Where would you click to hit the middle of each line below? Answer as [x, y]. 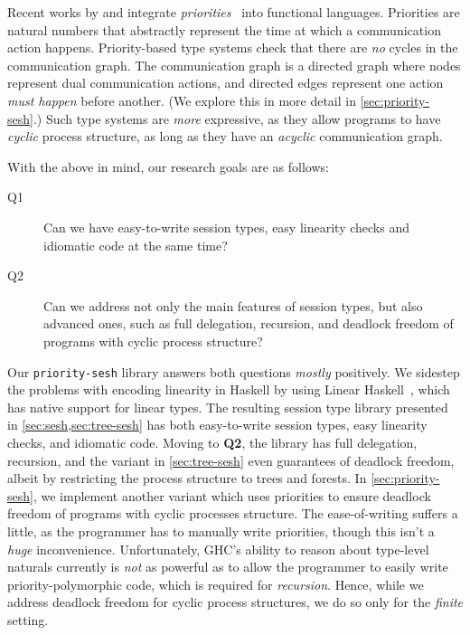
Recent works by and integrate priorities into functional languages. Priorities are [234, 12]
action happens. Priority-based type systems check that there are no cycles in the [233, 47]
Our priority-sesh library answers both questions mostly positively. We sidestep [234, 371]
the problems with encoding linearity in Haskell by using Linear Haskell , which [229, 389]
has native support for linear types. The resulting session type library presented [228, 407]
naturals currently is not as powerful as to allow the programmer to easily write [228, 567]
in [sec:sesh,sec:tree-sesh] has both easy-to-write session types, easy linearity [217, 425]
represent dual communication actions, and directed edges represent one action [226, 83]
